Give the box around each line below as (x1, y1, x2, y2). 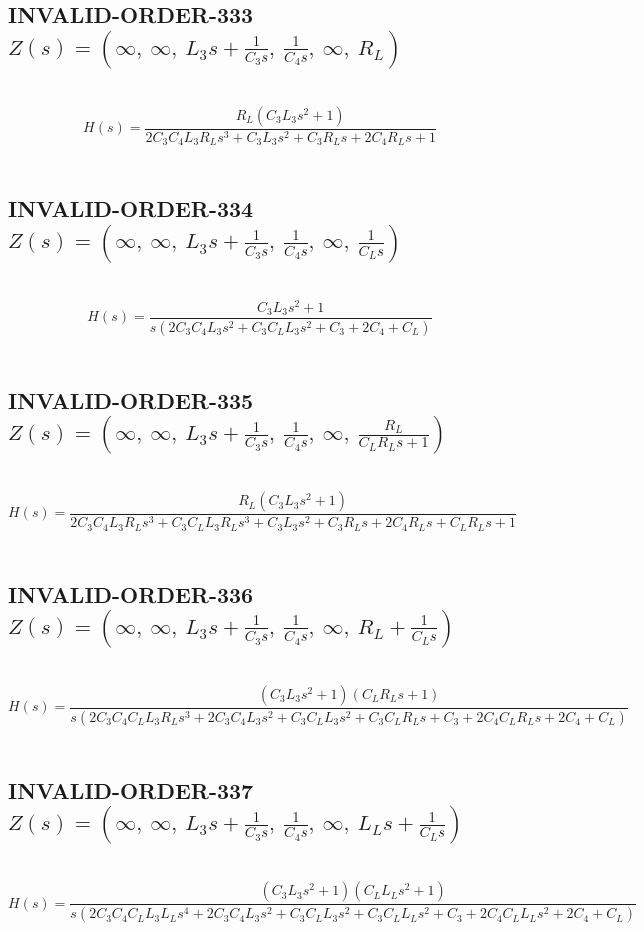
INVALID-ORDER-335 (8, 384, 254, 415)
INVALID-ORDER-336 (8, 578, 254, 609)
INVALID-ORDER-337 (8, 774, 254, 805)
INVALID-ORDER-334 (8, 193, 254, 224)
